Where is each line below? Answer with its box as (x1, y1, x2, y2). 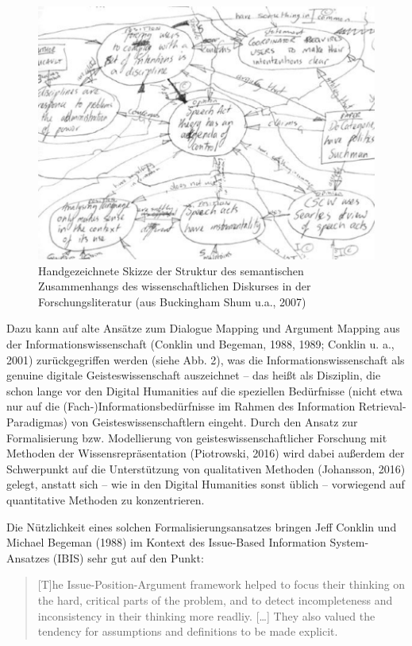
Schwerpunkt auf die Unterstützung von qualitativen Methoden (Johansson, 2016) (6, 460, 406, 477)
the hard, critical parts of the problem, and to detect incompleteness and (37, 591, 393, 608)
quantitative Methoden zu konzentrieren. (6, 492, 205, 508)
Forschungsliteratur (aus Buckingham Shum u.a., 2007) (38, 293, 306, 309)
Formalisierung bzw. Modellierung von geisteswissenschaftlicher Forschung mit (6, 429, 387, 446)
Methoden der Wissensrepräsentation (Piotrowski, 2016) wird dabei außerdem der (6, 445, 405, 461)
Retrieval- (358, 398, 406, 414)
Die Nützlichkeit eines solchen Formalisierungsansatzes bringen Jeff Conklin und (6, 518, 397, 535)
